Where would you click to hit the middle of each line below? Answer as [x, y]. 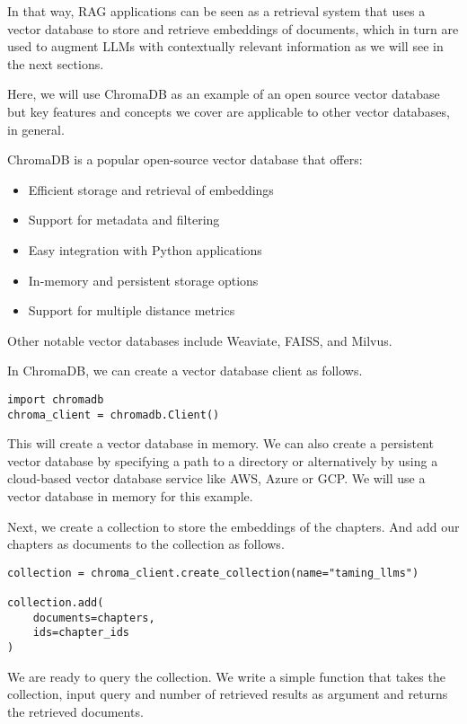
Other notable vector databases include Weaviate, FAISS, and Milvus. [200, 340]
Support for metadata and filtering [124, 220]
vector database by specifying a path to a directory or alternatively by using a [223, 460]
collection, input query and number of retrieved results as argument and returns [228, 694]
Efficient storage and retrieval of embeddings [151, 189]
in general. [36, 129]
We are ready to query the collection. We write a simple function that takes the [226, 676]
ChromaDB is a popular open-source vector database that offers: [185, 159]
